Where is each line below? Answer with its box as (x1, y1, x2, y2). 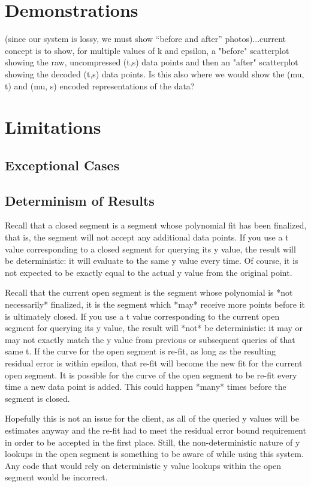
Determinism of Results (5, 191, 155, 209)
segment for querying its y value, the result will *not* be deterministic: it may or (5, 321, 303, 334)
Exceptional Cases (5, 155, 120, 174)
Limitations (5, 115, 101, 139)
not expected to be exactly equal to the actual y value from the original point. (5, 266, 292, 278)
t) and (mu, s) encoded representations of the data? (5, 79, 195, 92)
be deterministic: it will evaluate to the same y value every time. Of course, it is (5, 254, 298, 267)
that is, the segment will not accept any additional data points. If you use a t (5, 231, 289, 243)
